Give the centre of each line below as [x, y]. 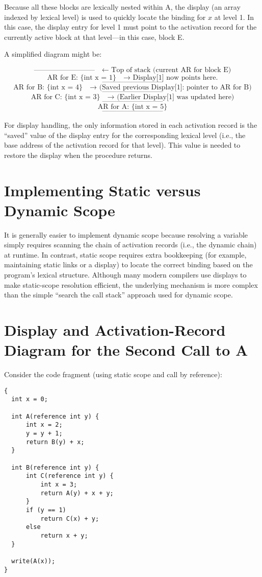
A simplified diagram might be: [53, 54]
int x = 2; [44, 425]
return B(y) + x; [55, 442]
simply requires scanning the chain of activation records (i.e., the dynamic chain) [130, 245]
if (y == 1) [46, 510]
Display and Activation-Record [115, 330]
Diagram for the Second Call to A [126, 350]
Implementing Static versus [102, 190]
